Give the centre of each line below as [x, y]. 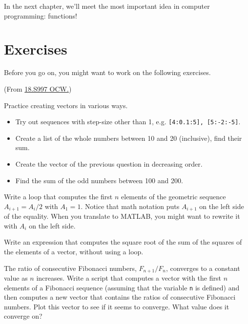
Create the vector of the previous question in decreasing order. [109, 163]
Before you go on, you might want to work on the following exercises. [107, 72]
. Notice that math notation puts [130, 206]
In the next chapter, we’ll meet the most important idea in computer [107, 6]
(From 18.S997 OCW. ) [38, 88]
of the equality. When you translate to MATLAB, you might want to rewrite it [122, 216]
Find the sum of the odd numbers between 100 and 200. [99, 180]
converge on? [23, 316]
